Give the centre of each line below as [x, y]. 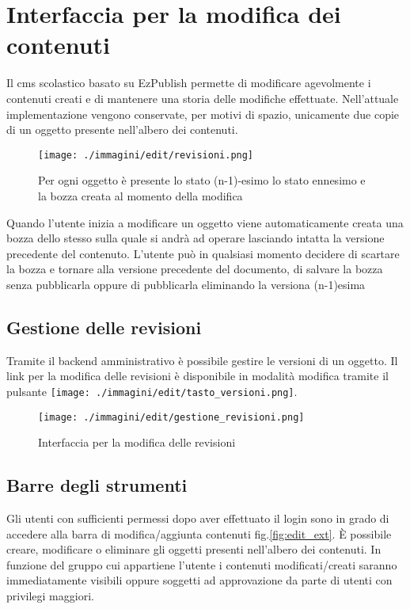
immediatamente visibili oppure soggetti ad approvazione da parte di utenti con [199, 580]
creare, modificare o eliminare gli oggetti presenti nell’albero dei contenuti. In [194, 549]
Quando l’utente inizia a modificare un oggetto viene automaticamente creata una [205, 222]
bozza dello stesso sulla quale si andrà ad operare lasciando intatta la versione [196, 238]
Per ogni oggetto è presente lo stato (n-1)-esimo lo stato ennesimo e [202, 180]
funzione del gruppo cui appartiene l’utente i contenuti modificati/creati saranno [202, 564]
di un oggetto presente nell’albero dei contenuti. [122, 129]
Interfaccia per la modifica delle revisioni [137, 442]
